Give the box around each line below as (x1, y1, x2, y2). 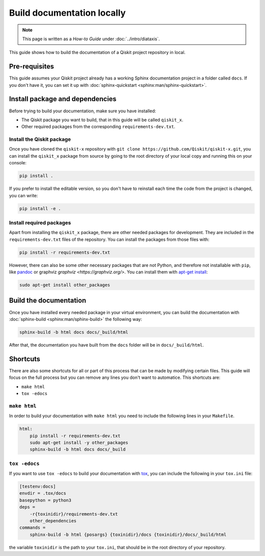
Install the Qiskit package (9, 136, 71, 143)
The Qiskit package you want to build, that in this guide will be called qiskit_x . (21, 117, 184, 123)
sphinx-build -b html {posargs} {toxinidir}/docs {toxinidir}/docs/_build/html (29, 531, 227, 537)
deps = (19, 504, 35, 510)
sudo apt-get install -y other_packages (29, 440, 129, 445)
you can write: (9, 192, 38, 198)
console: (9, 160, 27, 166)
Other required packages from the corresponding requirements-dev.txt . (21, 124, 176, 130)
